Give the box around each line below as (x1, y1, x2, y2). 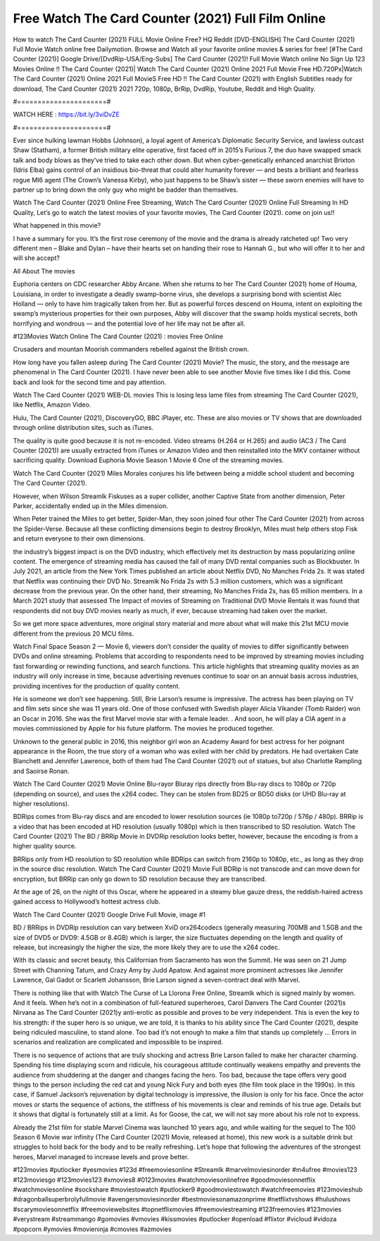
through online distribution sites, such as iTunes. (13, 424, 154, 432)
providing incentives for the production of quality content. (13, 681, 181, 690)
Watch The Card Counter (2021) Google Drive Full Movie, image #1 (13, 910, 206, 919)
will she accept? (13, 254, 60, 262)
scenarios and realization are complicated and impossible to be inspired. (13, 1038, 223, 1046)
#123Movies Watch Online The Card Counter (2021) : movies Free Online (13, 332, 224, 341)
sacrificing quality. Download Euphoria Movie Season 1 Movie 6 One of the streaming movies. (13, 456, 284, 464)
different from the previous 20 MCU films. (13, 629, 134, 638)
